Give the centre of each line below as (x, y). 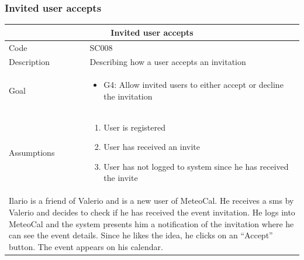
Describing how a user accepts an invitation (168, 62)
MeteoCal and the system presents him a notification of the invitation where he (151, 223)
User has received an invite (152, 147)
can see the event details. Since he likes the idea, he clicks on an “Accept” (141, 235)
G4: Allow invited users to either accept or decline (194, 85)
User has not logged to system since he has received (196, 166)
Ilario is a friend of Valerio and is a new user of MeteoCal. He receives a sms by (151, 201)
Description (29, 62)
